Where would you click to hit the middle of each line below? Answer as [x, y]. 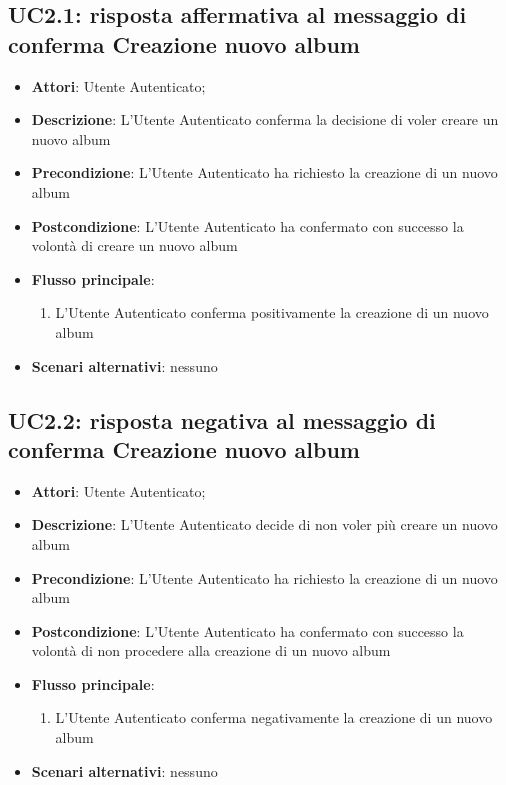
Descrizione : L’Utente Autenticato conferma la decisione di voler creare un [265, 119]
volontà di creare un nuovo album [134, 245]
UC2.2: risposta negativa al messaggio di [222, 419]
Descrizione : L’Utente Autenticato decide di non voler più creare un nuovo [264, 524]
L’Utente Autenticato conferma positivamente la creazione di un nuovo [272, 312]
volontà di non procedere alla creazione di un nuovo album [211, 650]
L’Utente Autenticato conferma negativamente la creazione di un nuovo [274, 717]
